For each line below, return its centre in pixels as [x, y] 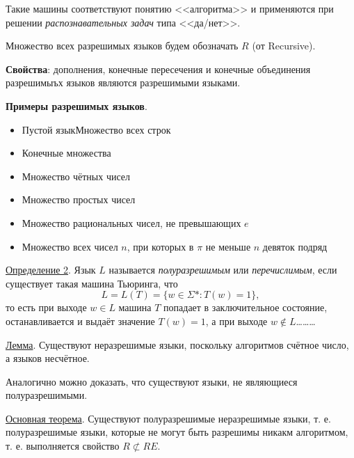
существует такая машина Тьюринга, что [92, 283]
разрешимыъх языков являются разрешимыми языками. [123, 82]
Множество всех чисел [70, 246]
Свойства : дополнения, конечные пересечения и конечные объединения [158, 69]
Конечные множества [66, 153]
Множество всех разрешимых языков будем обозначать [122, 46]
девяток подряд [295, 246]
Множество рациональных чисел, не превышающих [131, 222]
